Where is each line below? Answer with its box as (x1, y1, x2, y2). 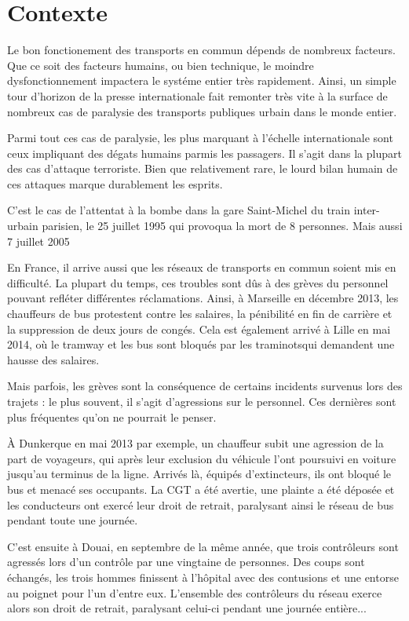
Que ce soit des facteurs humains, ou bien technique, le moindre (7, 57, 314, 73)
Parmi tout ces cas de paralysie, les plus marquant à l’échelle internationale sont (7, 130, 393, 146)
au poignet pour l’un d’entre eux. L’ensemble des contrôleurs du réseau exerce (7, 584, 382, 601)
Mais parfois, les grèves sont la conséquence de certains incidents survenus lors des (7, 378, 403, 394)
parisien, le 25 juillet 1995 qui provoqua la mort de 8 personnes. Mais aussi (42, 217, 403, 234)
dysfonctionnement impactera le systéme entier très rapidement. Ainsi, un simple (7, 72, 396, 89)
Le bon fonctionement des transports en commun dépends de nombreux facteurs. (7, 42, 396, 58)
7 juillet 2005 (7, 232, 70, 249)
